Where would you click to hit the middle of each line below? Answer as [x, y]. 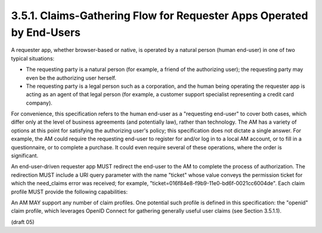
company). [39, 103]
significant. [25, 156]
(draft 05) [23, 222]
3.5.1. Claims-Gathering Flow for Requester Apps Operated [160, 16]
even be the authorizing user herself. [71, 78]
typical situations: [33, 58]
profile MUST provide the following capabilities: [69, 192]
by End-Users [46, 32]
